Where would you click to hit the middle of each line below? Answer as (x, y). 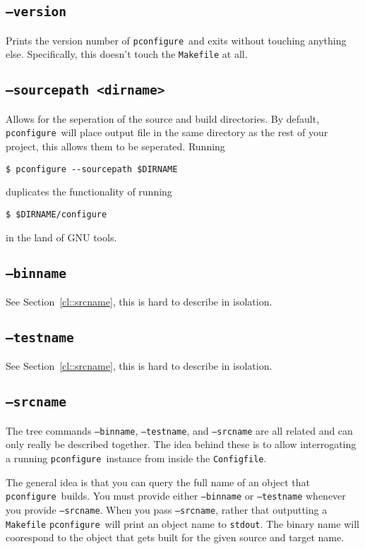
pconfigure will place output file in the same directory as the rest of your (167, 132)
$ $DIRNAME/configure (56, 214)
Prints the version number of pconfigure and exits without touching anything (176, 40)
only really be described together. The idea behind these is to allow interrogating (181, 444)
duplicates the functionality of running (89, 192)
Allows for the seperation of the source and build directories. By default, (163, 118)
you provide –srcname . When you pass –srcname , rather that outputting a (167, 509)
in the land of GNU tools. (61, 237)
